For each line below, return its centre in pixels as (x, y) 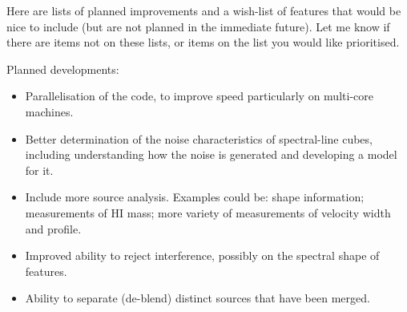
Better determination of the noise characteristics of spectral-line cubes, (199, 138)
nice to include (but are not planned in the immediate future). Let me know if (198, 26)
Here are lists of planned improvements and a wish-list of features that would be (204, 10)
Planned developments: (63, 69)
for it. (39, 170)
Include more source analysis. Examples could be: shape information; (195, 197)
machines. (49, 111)
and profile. (53, 228)
